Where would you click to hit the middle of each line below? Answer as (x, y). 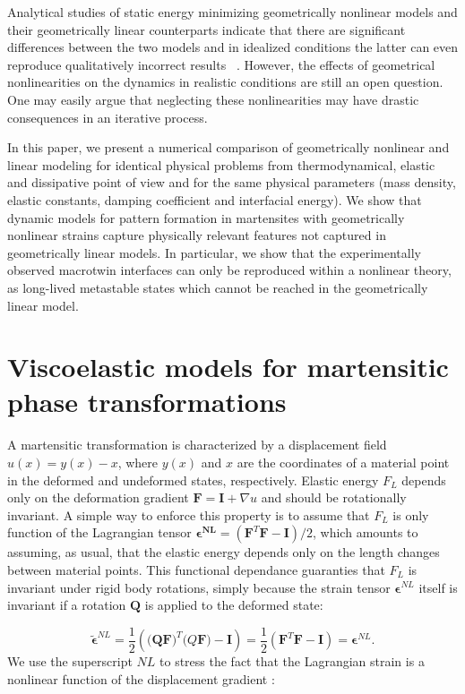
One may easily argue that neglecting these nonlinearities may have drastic (213, 99)
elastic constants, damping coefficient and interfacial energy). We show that (215, 199)
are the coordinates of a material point (343, 462)
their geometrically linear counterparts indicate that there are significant (207, 29)
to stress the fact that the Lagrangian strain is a (292, 661)
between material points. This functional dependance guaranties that (196, 569)
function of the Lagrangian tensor (99, 532)
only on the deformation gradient (98, 497)
